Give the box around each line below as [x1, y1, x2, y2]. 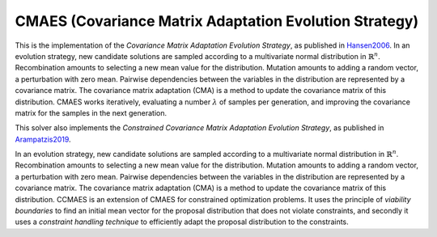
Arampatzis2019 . [15, 134, 72, 144]
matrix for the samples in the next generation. [15, 108, 168, 117]
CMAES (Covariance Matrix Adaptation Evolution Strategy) [15, 12, 419, 30]
